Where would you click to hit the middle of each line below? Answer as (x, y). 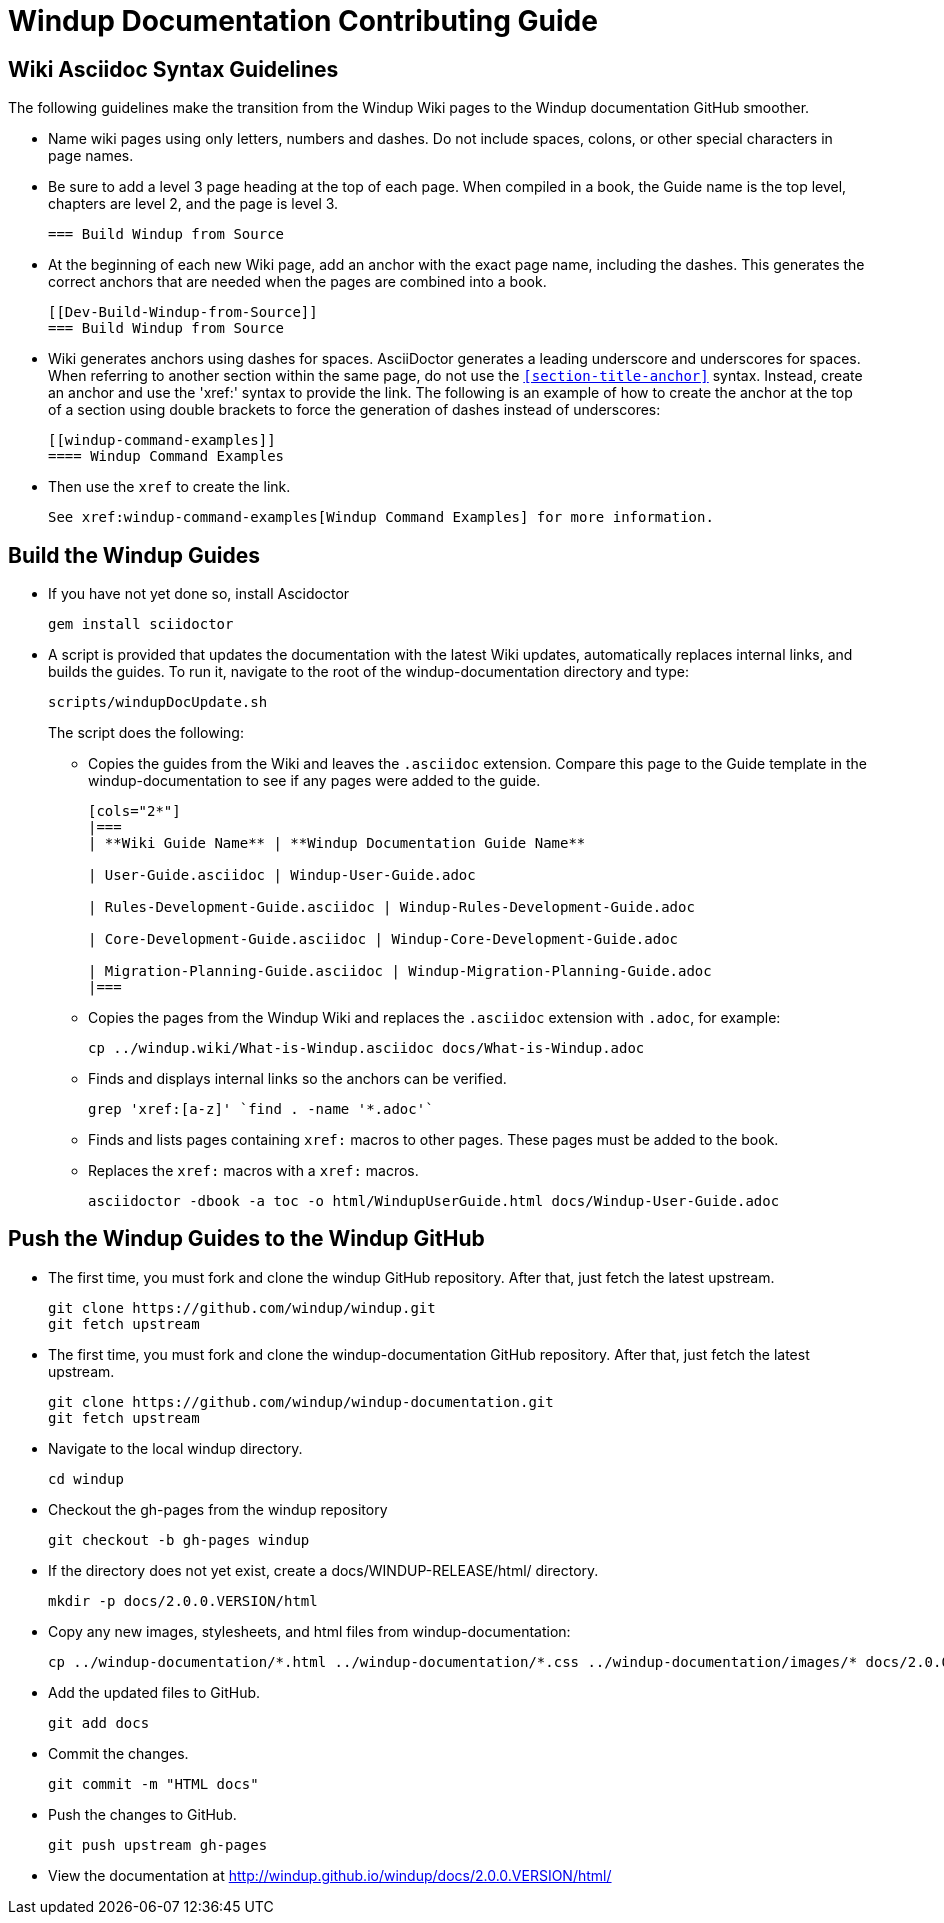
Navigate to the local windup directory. (175, 1448)
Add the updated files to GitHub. (154, 1692)
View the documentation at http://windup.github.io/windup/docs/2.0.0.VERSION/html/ (330, 1875)
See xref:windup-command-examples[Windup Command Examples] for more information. (381, 517)
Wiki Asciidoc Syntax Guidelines (173, 69)
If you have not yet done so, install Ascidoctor (199, 594)
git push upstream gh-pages (158, 1844)
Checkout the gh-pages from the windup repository (218, 1509)
